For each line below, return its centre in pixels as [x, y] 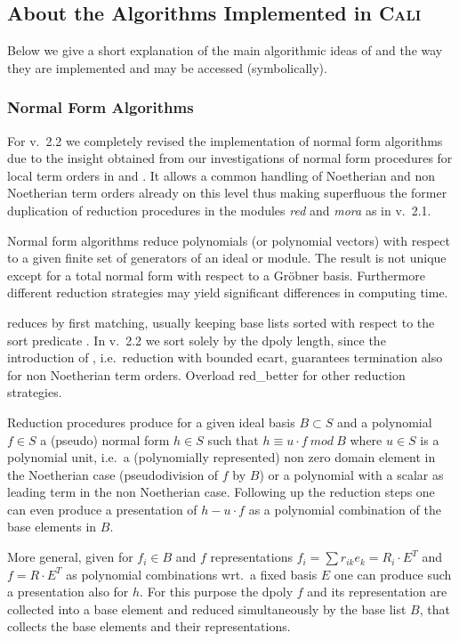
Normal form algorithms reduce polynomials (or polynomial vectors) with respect [229, 240]
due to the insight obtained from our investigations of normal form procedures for [230, 158]
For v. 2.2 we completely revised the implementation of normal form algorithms [225, 140]
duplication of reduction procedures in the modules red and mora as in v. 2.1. [219, 210]
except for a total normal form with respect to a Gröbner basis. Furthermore [216, 275]
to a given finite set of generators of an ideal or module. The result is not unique [227, 258]
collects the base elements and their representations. [149, 626]
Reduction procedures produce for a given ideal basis [151, 422]
